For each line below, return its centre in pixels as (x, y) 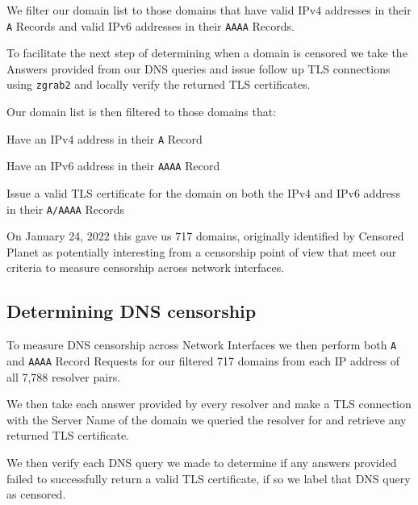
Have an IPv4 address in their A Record (104, 138)
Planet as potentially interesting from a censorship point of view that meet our (202, 251)
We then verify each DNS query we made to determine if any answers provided (202, 462)
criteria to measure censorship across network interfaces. (146, 267)
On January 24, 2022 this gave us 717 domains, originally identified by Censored (205, 236)
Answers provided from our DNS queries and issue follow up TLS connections (199, 68)
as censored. (36, 494)
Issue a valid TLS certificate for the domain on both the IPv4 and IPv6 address (203, 193)
